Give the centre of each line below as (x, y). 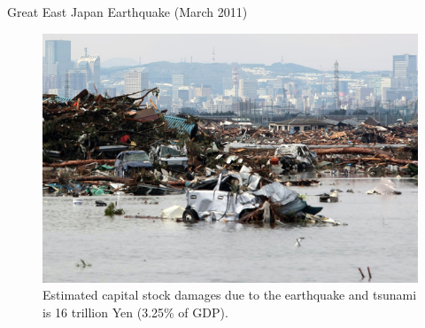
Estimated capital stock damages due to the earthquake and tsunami (230, 295)
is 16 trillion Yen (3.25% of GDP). (135, 312)
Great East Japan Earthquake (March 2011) (127, 12)
